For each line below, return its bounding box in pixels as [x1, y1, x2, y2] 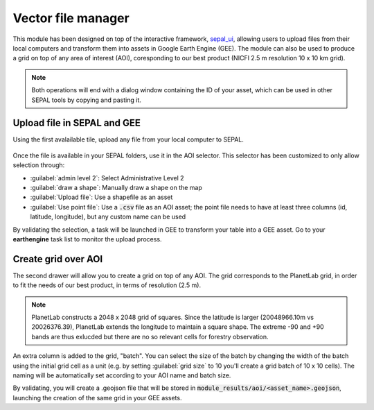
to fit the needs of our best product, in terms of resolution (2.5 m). [12, 281, 201, 289]
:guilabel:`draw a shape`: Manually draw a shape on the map [30, 183, 202, 191]
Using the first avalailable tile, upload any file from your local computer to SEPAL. [12, 135, 244, 144]
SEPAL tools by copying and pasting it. [31, 96, 141, 104]
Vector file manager [12, 10, 130, 26]
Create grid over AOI [12, 253, 103, 265]
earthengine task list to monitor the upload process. [12, 234, 162, 243]
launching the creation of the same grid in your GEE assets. [12, 393, 182, 402]
